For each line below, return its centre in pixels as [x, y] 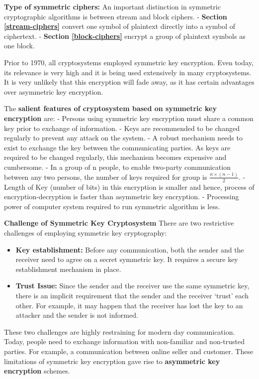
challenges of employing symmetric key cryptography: [86, 233]
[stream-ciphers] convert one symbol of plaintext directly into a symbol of [120, 26]
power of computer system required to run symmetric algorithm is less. [112, 206]
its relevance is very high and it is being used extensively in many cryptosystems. [128, 72]
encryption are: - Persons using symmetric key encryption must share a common [129, 118]
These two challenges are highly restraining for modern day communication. [120, 331]
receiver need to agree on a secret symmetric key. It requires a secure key [127, 259]
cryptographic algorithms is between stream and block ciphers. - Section [116, 16]
